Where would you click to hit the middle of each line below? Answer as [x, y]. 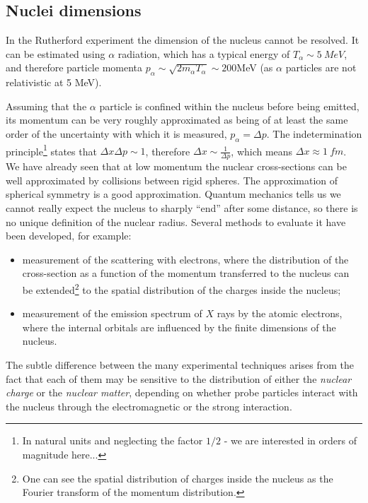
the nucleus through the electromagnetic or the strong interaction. [149, 406]
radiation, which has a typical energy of [204, 53]
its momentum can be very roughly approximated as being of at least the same [177, 120]
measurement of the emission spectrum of [112, 313]
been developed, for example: [69, 236]
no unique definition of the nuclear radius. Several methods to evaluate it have [176, 221]
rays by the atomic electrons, [280, 313]
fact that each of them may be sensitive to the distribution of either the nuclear [179, 378]
